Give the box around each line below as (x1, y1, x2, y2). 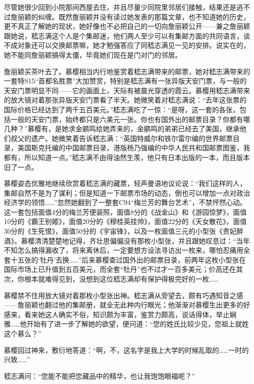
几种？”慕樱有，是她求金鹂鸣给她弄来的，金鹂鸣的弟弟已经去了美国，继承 (4, 123, 240, 134)
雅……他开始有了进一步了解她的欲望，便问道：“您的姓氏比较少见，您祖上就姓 (4, 319, 249, 329)
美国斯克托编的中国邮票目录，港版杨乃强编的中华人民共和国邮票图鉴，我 (17, 142, 250, 153)
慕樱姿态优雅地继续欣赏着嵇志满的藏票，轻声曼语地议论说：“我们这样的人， (4, 178, 247, 188)
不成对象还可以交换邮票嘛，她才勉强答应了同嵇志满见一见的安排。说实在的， (4, 40, 250, 50)
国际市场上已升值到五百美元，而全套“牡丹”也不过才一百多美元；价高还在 (4, 264, 236, 274)
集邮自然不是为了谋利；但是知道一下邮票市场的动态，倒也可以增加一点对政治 (4, 187, 250, 198)
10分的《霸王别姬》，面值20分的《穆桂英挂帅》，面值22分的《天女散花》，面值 (4, 216, 247, 226)
